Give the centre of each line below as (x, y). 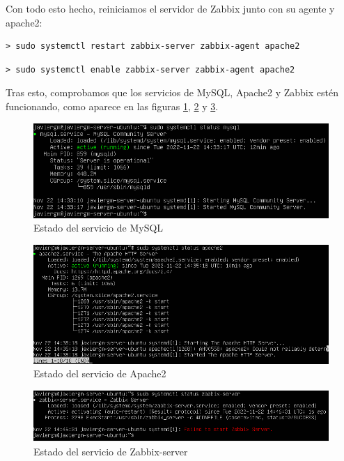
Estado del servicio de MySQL (99, 228)
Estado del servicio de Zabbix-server (111, 451)
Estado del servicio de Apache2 (100, 373)
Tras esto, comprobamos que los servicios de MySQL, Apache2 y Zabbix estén (172, 92)
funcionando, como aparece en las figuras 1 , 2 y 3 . (112, 106)
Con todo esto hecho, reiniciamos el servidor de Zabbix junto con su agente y (170, 8)
